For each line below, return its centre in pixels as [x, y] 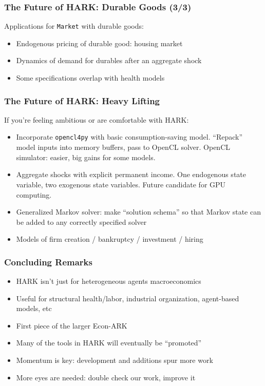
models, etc [34, 308]
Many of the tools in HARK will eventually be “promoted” [109, 343]
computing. [34, 194]
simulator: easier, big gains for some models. [86, 157]
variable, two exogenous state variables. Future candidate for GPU [121, 184]
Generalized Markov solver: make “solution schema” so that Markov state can [138, 212]
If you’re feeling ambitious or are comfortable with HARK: [97, 119]
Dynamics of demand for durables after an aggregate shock [109, 60]
